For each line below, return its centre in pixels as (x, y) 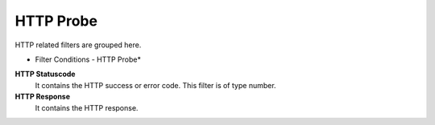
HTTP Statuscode (45, 74)
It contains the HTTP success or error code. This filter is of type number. (156, 85)
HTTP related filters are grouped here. (78, 45)
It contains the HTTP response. (87, 107)
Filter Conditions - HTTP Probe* (88, 59)
